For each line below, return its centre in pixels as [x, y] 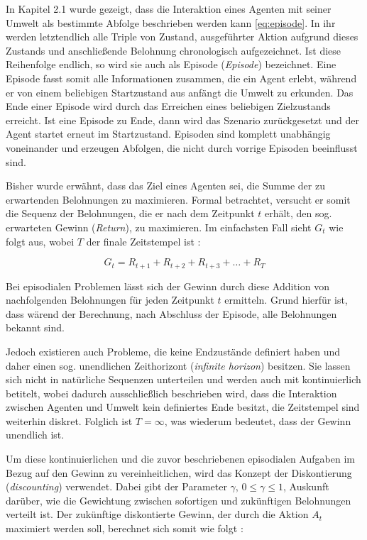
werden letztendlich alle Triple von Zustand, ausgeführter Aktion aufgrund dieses [182, 37]
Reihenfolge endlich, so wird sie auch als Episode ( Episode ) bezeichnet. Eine [171, 64]
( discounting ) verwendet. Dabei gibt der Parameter [116, 486]
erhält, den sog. [298, 213]
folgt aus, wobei [40, 241]
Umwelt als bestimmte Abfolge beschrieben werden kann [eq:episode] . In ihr [171, 22]
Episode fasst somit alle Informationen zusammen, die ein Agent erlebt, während [181, 78]
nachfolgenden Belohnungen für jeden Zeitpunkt [110, 300]
